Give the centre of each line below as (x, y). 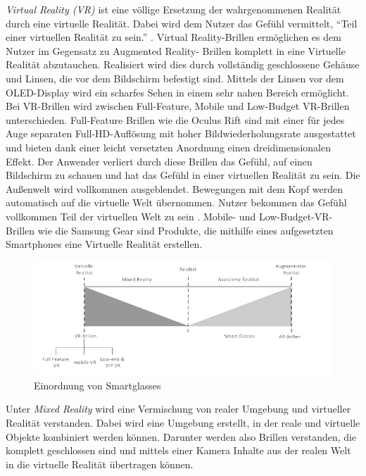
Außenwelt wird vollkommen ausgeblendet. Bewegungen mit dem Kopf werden (175, 188)
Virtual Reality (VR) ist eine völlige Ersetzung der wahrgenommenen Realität (173, 9)
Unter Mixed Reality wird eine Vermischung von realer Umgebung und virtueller (178, 409)
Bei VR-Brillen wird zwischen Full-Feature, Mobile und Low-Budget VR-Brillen (178, 106)
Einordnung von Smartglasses (97, 385)
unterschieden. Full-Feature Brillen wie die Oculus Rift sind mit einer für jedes (175, 119)
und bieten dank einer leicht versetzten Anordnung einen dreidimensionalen (168, 147)
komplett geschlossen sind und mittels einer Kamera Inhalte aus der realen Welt (178, 450)
